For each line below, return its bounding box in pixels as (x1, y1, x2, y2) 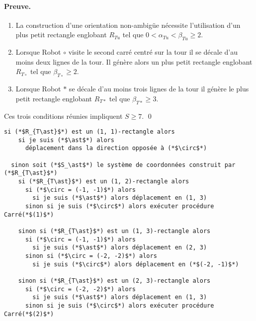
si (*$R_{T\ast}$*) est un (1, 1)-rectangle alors (4, 128, 175, 136)
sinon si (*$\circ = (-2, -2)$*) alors (25, 252, 157, 259)
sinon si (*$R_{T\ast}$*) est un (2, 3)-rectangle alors (18, 277, 211, 284)
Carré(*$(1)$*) (4, 211, 54, 218)
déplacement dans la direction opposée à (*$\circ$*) (25, 145, 207, 152)
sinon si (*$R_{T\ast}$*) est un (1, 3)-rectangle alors (18, 228, 211, 235)
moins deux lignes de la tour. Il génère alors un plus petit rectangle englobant (15, 56, 253, 67)
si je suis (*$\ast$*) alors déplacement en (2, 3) (32, 244, 207, 251)
